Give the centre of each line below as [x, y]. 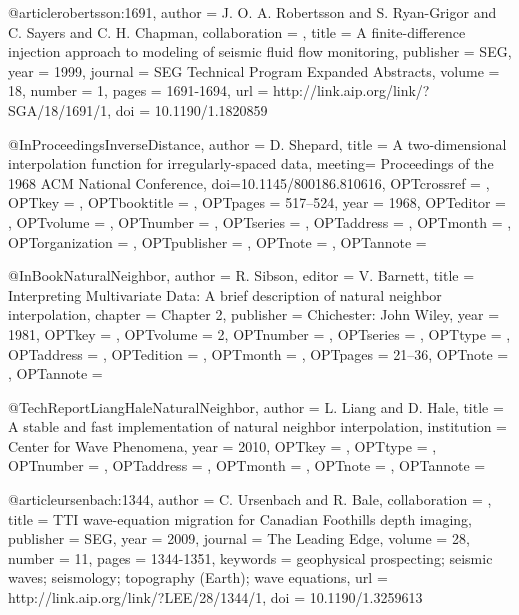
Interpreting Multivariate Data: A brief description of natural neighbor [225, 294]
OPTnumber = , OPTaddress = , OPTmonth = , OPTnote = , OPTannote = [247, 465]
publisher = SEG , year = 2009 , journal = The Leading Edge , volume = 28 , [239, 538]
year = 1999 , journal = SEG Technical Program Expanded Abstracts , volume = [254, 70]
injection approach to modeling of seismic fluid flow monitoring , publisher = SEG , [260, 51]
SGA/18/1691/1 [58, 109]
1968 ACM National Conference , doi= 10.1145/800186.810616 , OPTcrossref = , [249, 182]
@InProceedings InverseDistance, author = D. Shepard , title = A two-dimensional [257, 143]
